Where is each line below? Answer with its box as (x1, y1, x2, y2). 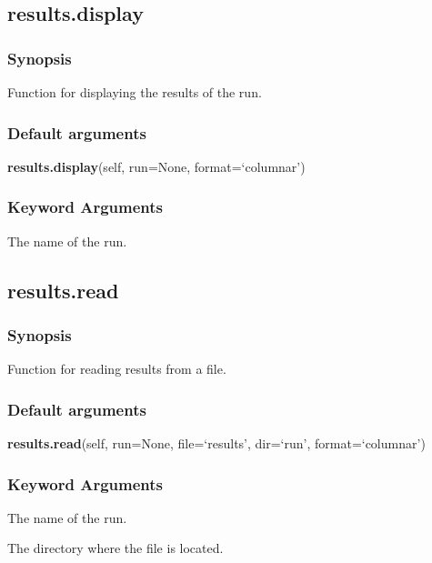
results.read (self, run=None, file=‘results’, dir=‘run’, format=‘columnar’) (7, 434, 426, 453)
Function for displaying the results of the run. (7, 83, 262, 101)
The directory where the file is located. (7, 538, 224, 558)
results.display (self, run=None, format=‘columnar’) (7, 156, 306, 176)
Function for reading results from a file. (7, 359, 226, 378)
